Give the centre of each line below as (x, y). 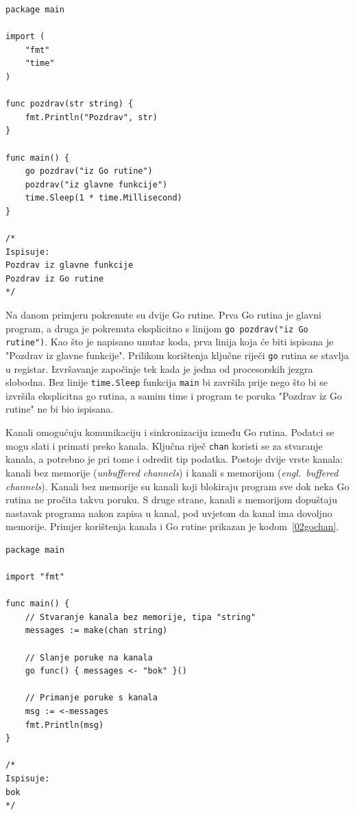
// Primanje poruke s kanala (91, 698)
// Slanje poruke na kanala (89, 657)
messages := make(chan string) (96, 631)
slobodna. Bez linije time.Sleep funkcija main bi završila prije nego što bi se (167, 382)
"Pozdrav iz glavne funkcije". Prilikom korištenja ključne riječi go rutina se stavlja (177, 355)
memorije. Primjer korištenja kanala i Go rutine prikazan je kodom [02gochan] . (172, 526)
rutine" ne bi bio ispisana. (60, 409)
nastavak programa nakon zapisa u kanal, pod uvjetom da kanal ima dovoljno (169, 513)
